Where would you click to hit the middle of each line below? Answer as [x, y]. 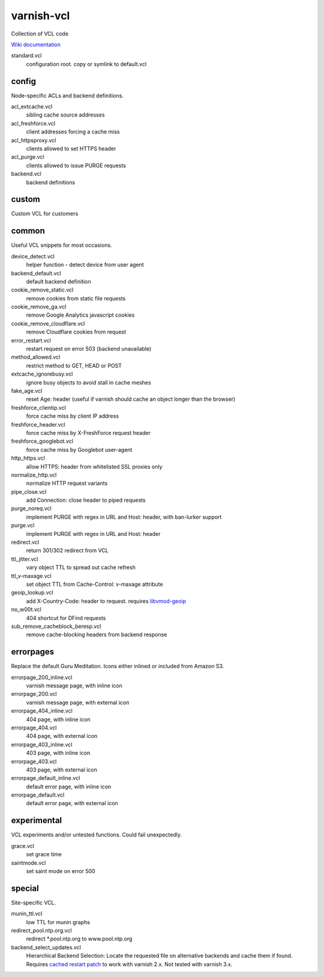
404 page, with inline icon [58, 719]
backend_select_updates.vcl [46, 947]
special [25, 888]
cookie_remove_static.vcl [42, 290]
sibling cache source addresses [65, 115]
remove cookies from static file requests [76, 298]
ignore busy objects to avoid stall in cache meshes [88, 382]
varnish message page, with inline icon [74, 686]
